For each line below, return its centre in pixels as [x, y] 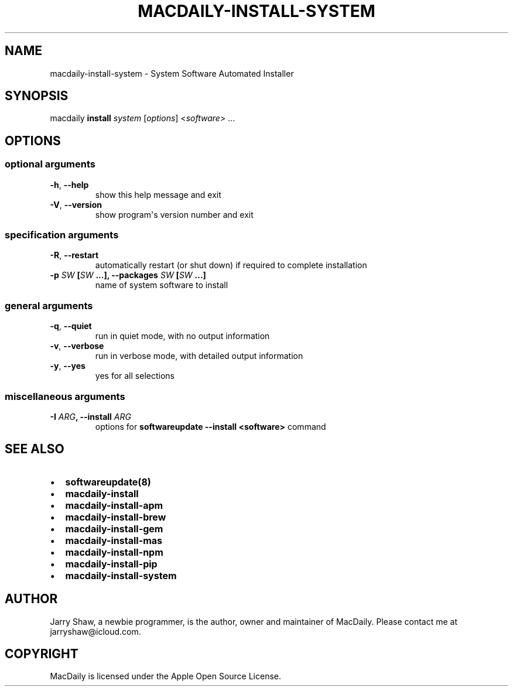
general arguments [49, 305]
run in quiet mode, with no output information [182, 336]
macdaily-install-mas [114, 540]
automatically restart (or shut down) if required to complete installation [231, 265]
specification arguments [62, 235]
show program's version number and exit [174, 214]
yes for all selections [135, 376]
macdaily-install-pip [111, 564]
